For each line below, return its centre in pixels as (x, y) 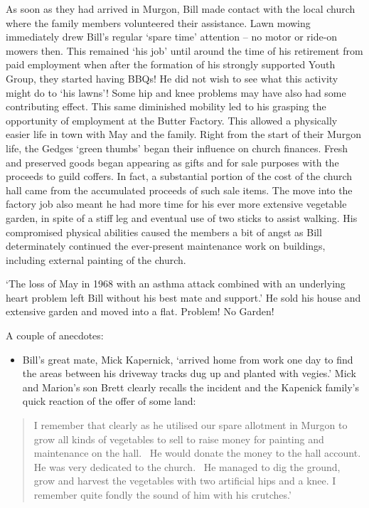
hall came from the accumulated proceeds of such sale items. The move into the (179, 190)
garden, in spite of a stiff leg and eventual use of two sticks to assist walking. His (182, 217)
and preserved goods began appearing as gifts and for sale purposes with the (172, 162)
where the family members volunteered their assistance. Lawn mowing (158, 22)
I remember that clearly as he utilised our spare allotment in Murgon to (191, 425)
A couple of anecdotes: (55, 335)
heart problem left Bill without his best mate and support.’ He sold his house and (183, 297)
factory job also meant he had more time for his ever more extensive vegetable (176, 204)
